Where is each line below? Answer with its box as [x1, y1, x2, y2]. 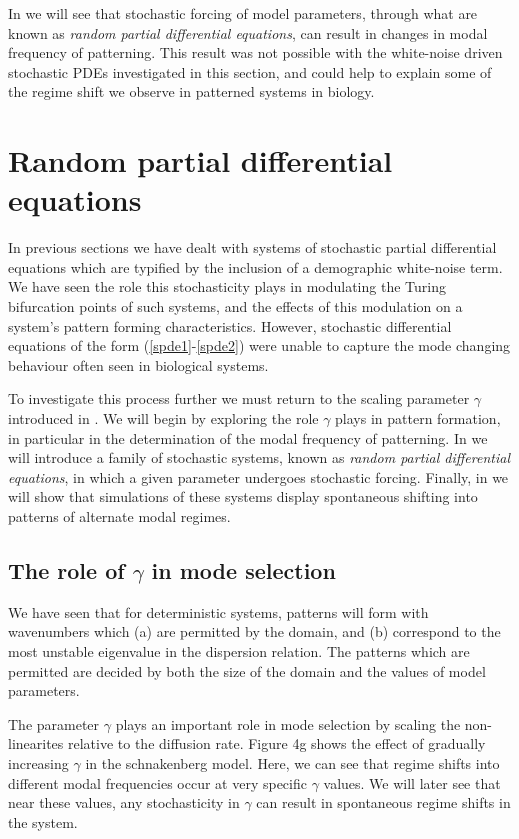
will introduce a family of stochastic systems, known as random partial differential [8, 447, 510, 468]
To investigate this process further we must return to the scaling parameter [8, 388, 470, 409]
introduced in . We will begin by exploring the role [8, 408, 319, 429]
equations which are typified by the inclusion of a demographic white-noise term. [8, 256, 503, 277]
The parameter [8, 713, 100, 734]
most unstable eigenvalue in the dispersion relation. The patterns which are [8, 640, 470, 661]
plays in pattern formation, [335, 408, 501, 429]
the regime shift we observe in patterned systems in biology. [8, 81, 375, 102]
